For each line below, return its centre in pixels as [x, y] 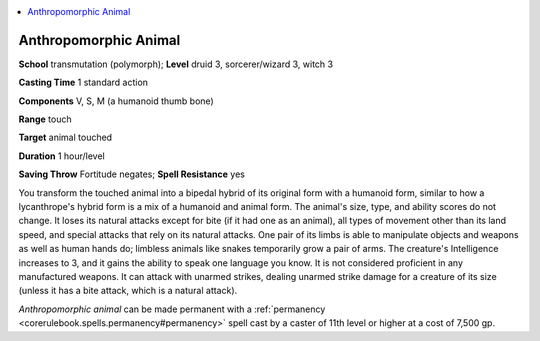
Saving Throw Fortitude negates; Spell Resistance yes [131, 174]
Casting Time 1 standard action [83, 82]
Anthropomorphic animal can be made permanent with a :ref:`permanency [172, 309]
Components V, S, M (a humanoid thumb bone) [116, 101]
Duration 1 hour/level [61, 156]
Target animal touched [65, 137]
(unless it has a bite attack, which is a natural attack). [128, 291]
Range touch [45, 119]
